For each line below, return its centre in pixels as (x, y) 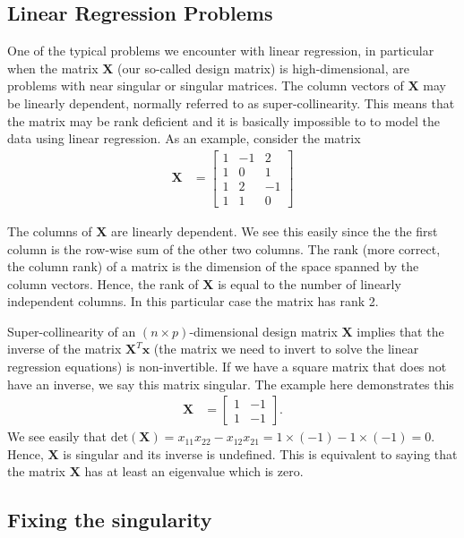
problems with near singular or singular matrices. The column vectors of (206, 85)
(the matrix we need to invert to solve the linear (286, 349)
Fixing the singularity (110, 520)
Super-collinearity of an (72, 331)
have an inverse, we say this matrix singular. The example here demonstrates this (231, 384)
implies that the (400, 331)
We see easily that (57, 436)
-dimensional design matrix (263, 331)
